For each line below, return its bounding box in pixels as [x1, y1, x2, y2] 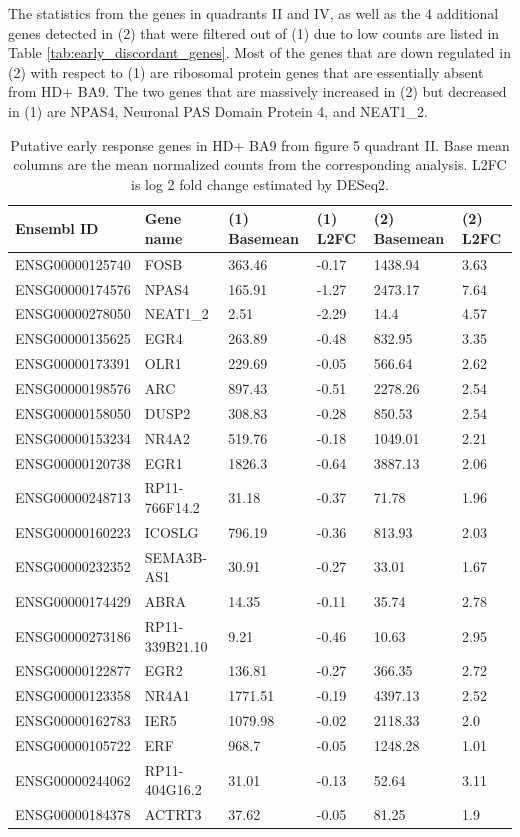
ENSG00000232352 [15, 556, 131, 577]
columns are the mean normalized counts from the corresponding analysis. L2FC [13, 154, 507, 175]
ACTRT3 [144, 804, 202, 825]
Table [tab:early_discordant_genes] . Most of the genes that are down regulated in [8, 42, 511, 63]
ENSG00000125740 [15, 253, 131, 274]
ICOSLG [144, 521, 199, 542]
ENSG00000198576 [15, 378, 131, 398]
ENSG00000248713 [15, 487, 131, 508]
